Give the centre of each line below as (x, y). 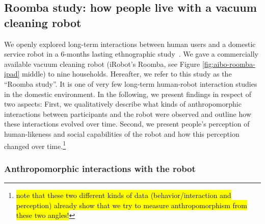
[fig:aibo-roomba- (229, 64)
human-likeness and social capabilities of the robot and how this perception (122, 133)
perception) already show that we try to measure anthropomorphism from (131, 205)
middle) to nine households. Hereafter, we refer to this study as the (127, 74)
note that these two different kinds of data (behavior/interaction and (124, 195)
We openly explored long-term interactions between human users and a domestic (130, 44)
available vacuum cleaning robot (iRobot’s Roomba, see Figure (102, 64)
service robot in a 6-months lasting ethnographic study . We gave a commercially (131, 54)
